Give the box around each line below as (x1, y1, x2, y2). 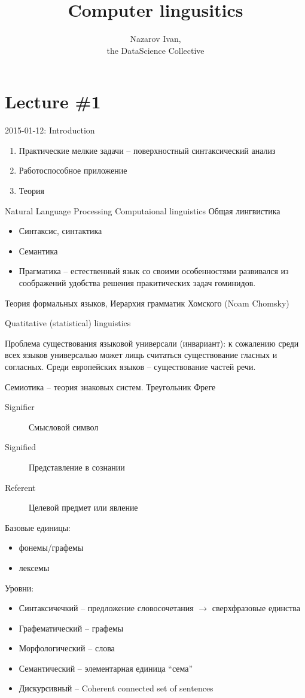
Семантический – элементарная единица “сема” (19, 661, 193, 674)
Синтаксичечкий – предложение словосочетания (19, 602, 194, 614)
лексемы (19, 561, 50, 573)
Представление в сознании (29, 460, 125, 473)
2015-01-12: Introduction (5, 124, 95, 136)
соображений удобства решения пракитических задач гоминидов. (19, 277, 256, 289)
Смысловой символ (29, 420, 99, 433)
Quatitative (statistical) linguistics (5, 317, 131, 329)
